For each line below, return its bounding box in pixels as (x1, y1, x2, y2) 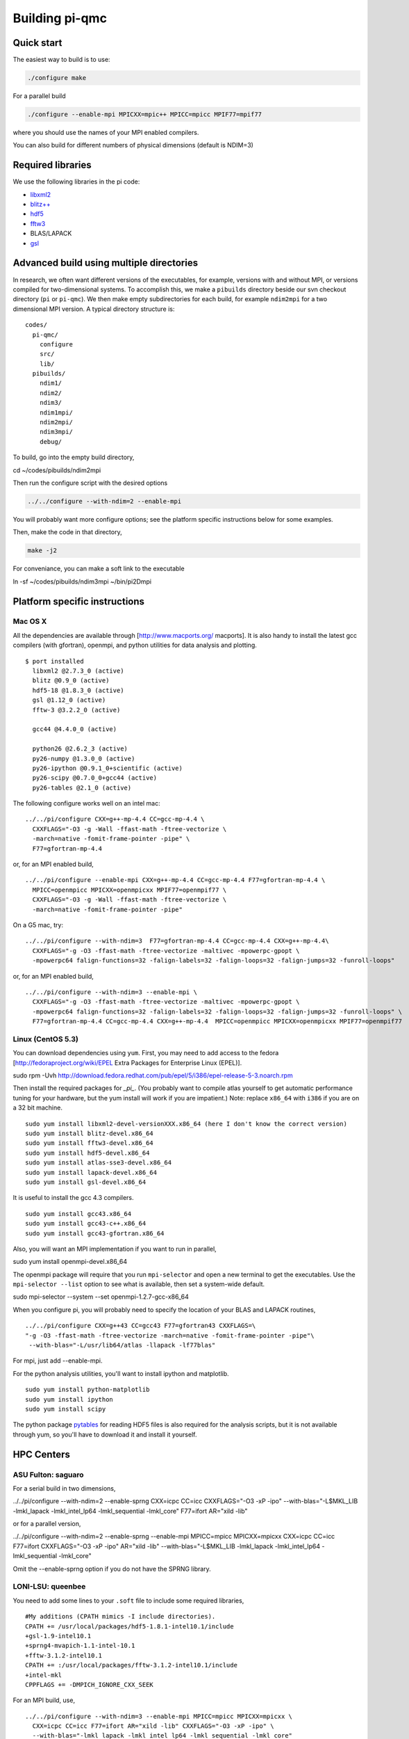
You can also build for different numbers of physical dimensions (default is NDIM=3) (12, 141, 253, 150)
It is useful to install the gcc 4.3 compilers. (12, 1194, 135, 1202)
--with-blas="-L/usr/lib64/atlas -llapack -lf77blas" (28, 1341, 216, 1349)
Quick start (12, 37, 62, 49)
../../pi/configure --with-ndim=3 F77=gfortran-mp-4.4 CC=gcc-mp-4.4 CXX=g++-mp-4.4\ (25, 937, 329, 945)
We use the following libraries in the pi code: (12, 177, 140, 186)
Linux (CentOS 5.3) (12, 1034, 79, 1043)
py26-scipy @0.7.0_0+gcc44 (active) (32, 774, 158, 782)
